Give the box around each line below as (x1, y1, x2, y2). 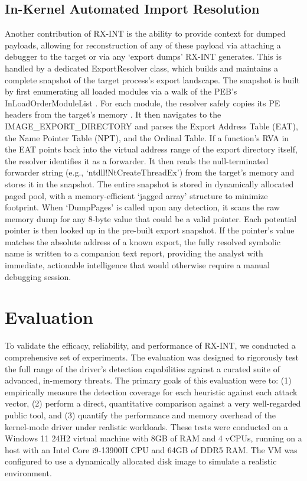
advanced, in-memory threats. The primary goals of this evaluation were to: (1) (5, 374, 292, 386)
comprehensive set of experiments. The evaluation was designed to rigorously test (5, 350, 299, 363)
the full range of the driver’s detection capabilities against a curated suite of (5, 362, 280, 375)
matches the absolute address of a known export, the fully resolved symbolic (5, 235, 280, 248)
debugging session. (5, 270, 71, 282)
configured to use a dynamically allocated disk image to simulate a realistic (5, 455, 277, 467)
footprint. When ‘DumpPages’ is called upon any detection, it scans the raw (5, 201, 280, 213)
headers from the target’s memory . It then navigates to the (5, 108, 221, 121)
